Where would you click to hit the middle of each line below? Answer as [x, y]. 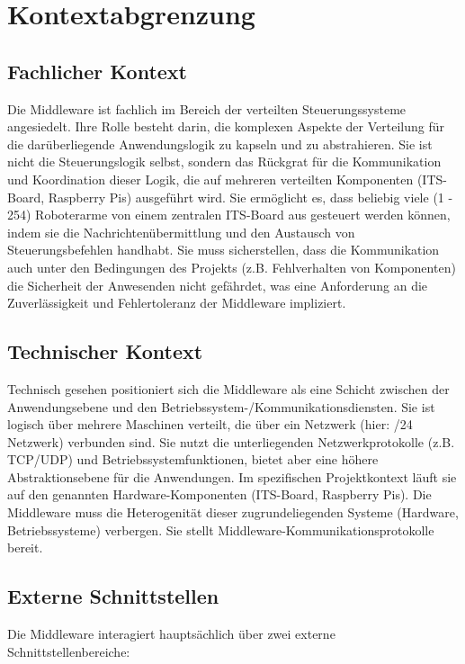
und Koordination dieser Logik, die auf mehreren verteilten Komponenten [210, 179]
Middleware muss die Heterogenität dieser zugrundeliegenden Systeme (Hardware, [233, 512]
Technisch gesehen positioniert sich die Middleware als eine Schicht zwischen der [228, 388]
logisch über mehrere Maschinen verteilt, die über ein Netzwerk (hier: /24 [210, 424]
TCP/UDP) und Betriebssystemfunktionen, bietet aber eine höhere [193, 459]
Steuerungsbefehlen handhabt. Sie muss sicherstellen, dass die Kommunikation [224, 250]
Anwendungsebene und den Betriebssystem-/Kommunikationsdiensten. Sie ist [221, 406]
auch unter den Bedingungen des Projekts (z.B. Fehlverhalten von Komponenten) [232, 267]
